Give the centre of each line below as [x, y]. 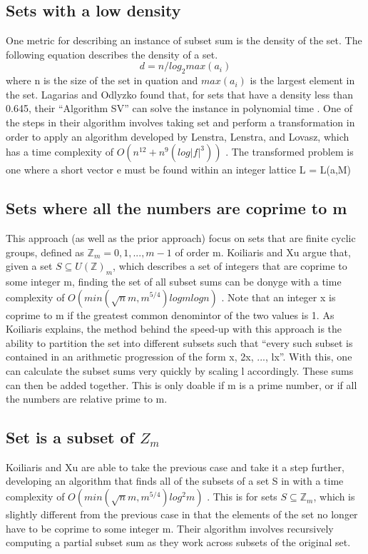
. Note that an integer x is [278, 297]
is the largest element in [302, 80]
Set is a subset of [70, 437]
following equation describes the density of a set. [112, 54]
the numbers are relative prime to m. [87, 399]
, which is [334, 497]
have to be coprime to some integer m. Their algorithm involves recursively [170, 528]
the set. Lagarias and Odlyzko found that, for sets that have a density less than [179, 94]
